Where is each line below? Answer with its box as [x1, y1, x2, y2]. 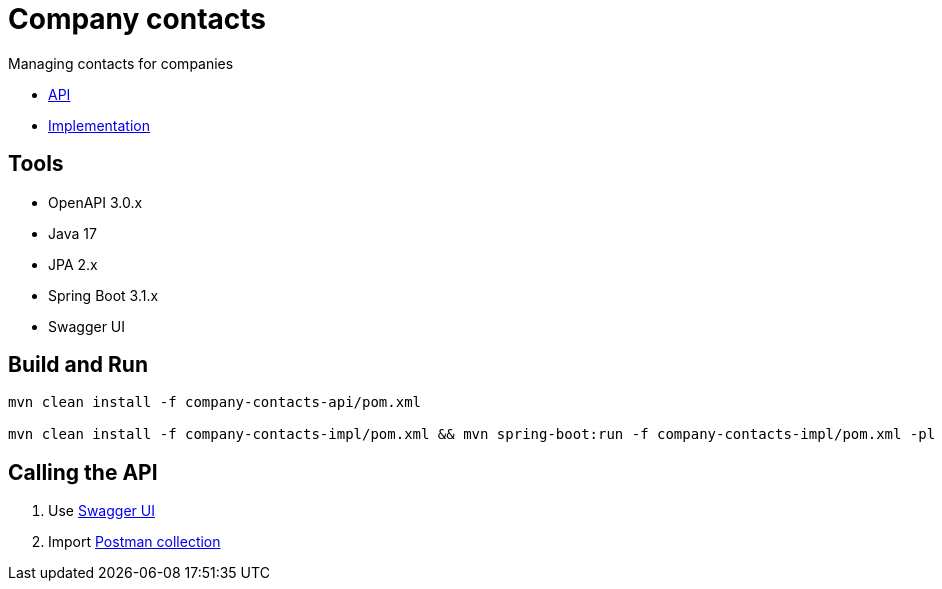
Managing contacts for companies [8, 54, 234, 72]
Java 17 [48, 224, 97, 242]
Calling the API [8, 459, 158, 485]
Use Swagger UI [48, 502, 155, 520]
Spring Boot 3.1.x [48, 286, 159, 304]
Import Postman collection [48, 533, 221, 551]
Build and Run [8, 352, 148, 378]
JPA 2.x [48, 255, 98, 273]
